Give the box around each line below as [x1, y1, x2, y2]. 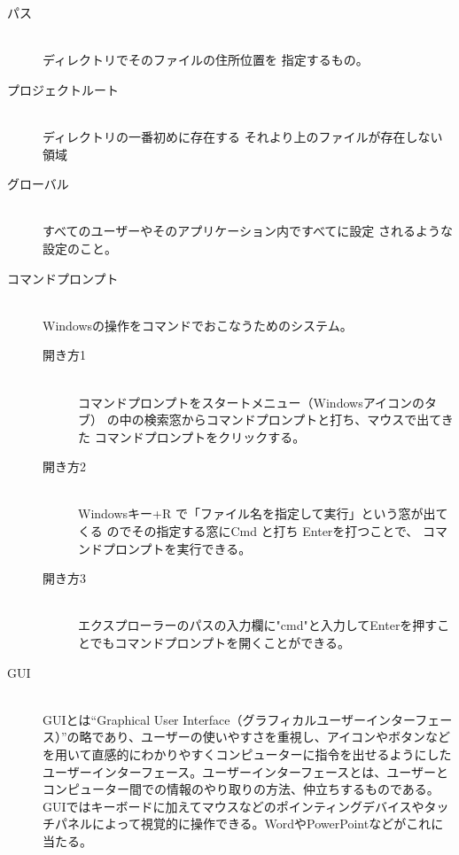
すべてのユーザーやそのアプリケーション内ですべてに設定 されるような [43, 222, 454, 240]
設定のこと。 [43, 238, 117, 257]
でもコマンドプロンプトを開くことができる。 [89, 633, 350, 652]
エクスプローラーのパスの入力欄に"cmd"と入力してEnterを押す [78, 616, 438, 634]
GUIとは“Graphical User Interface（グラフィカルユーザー [43, 710, 366, 728]
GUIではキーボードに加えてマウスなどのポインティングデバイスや [43, 797, 424, 815]
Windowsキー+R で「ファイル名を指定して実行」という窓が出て [78, 504, 448, 523]
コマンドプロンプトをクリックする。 [94, 427, 306, 446]
